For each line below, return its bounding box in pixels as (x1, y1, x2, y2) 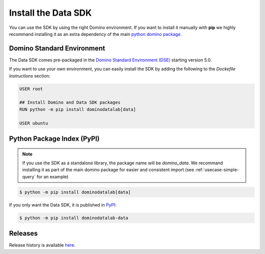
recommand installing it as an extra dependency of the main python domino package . (9, 31, 182, 37)
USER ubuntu (19, 120, 49, 126)
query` (22, 174, 36, 179)
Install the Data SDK (9, 7, 92, 18)
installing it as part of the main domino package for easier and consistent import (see (22, 167, 194, 173)
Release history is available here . (9, 242, 76, 248)
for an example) (36, 174, 69, 179)
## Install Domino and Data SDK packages (19, 100, 121, 105)
